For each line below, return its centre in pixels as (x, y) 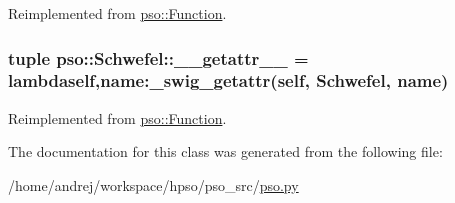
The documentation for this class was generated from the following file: (225, 151)
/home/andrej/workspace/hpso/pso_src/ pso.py (153, 184)
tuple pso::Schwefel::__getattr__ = (158, 57)
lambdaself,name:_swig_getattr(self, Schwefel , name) (228, 80)
